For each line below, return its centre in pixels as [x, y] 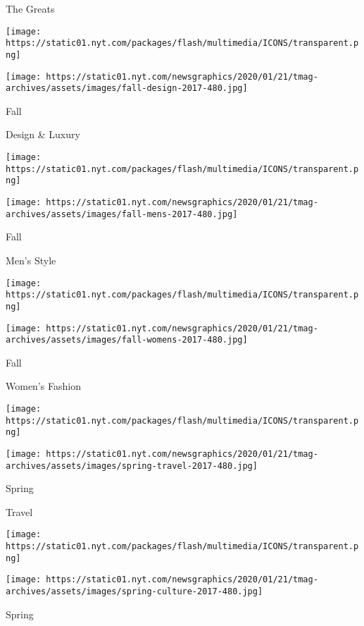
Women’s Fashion [43, 386]
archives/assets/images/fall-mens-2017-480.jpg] [122, 214]
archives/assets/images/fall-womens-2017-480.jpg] [127, 340]
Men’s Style [31, 260]
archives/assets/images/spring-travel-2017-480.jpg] [132, 466]
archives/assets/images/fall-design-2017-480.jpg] [127, 88]
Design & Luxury [43, 134]
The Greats [30, 8]
